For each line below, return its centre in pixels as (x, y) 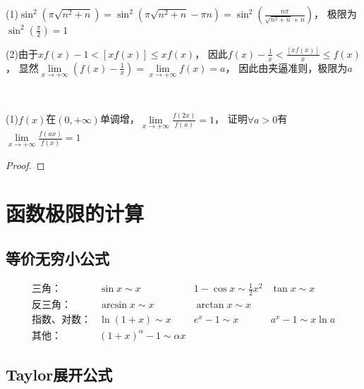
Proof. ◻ (25, 165)
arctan (210, 305)
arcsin (114, 305)
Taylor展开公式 (59, 375)
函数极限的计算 (75, 213)
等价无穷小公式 (57, 258)
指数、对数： (61, 320)
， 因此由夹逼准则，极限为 (286, 67)
